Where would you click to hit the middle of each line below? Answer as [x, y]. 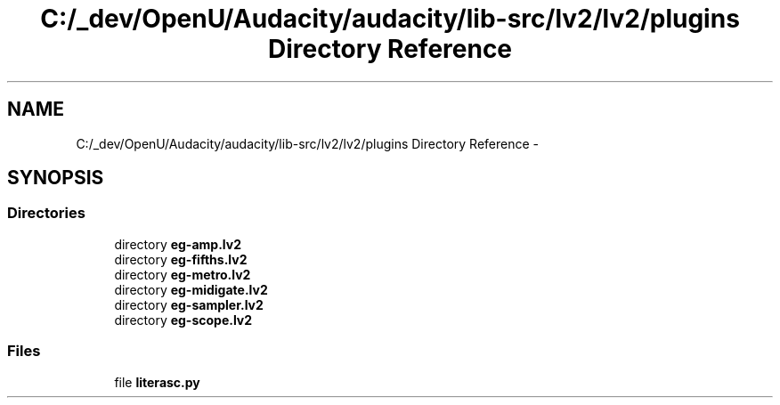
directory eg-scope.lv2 [183, 320]
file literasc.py [157, 382]
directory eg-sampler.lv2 [189, 304]
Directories [46, 213]
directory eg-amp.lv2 [178, 244]
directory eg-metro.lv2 [183, 274]
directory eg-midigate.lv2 [191, 289]
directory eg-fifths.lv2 [181, 259]
